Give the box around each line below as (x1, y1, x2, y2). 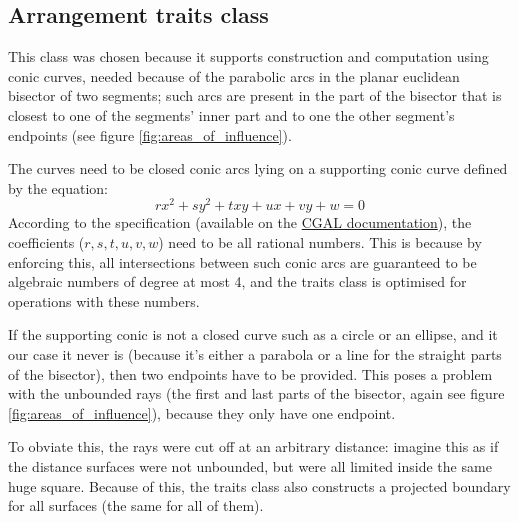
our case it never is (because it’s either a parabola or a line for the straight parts (8, 344, 502, 364)
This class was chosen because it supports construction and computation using (8, 46, 489, 67)
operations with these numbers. (8, 290, 200, 311)
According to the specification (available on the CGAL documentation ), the (8, 212, 472, 233)
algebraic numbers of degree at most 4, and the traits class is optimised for (8, 271, 467, 292)
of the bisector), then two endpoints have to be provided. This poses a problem (8, 363, 493, 384)
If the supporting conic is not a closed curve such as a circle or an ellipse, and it (8, 324, 498, 345)
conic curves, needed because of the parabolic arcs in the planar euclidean (8, 65, 460, 86)
